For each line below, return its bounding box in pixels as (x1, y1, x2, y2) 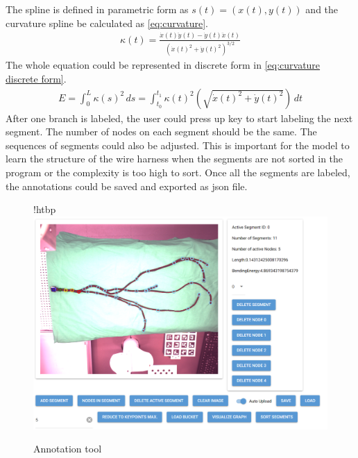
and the (305, 2, 339, 16)
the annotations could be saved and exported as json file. (6, 178, 248, 193)
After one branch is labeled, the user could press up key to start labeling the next (6, 110, 353, 125)
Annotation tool (33, 441, 102, 456)
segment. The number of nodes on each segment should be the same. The (6, 124, 317, 139)
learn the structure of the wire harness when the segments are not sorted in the (6, 151, 343, 166)
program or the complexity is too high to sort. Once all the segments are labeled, (6, 165, 350, 179)
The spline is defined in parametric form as (6, 2, 189, 16)
